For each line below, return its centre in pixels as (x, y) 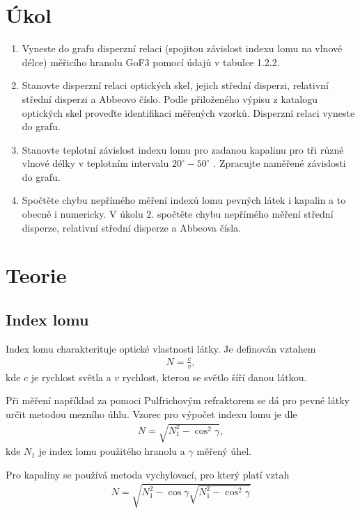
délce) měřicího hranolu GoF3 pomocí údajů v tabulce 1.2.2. (151, 62)
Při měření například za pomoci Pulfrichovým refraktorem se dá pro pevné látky (178, 400)
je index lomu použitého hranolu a (112, 451)
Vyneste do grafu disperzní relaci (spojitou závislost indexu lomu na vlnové (182, 48)
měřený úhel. (224, 451)
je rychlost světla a (71, 377)
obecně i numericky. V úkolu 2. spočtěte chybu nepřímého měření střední (178, 214)
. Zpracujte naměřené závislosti (280, 163)
